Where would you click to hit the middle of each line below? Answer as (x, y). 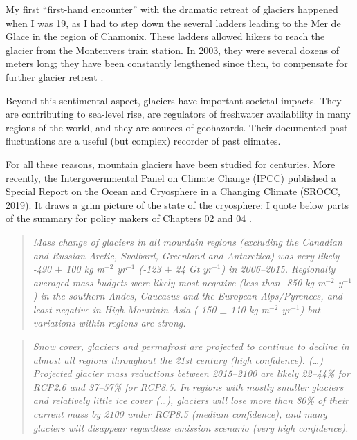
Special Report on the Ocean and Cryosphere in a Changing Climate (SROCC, (173, 191)
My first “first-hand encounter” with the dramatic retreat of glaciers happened (172, 9)
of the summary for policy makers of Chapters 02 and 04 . (129, 218)
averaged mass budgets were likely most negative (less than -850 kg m (179, 282)
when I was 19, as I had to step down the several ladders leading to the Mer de (173, 22)
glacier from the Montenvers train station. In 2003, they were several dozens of (172, 49)
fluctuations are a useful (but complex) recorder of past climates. (143, 141)
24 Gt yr (194, 269)
